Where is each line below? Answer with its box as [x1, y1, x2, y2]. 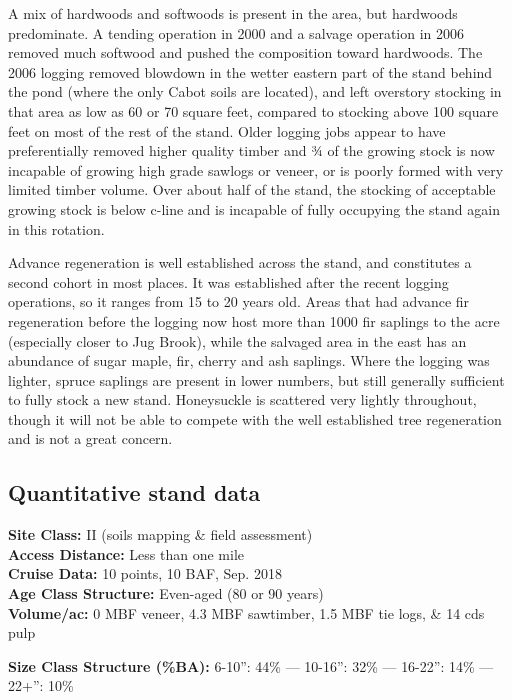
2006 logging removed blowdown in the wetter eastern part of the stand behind [8, 61, 493, 82]
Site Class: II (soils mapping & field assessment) [8, 524, 313, 545]
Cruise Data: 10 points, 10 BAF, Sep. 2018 [8, 563, 282, 584]
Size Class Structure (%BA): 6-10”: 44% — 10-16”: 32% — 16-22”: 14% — [8, 655, 494, 676]
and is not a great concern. [8, 428, 173, 449]
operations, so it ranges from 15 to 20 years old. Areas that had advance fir [8, 291, 470, 312]
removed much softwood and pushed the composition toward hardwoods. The [8, 42, 483, 63]
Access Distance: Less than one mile [8, 543, 245, 564]
